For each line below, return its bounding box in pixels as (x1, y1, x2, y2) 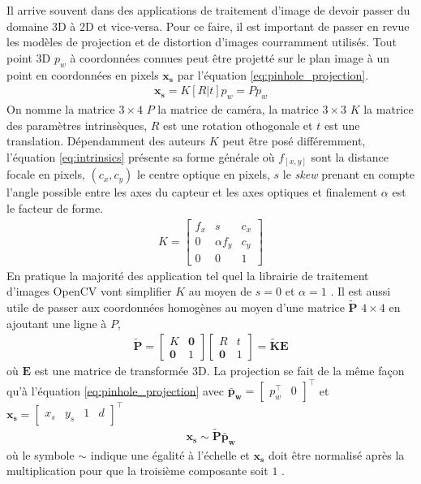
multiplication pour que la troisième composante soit (6, 462, 268, 479)
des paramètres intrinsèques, (6, 116, 148, 133)
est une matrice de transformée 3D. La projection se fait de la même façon (34, 362, 405, 379)
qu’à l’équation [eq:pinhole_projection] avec (6, 382, 225, 399)
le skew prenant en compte (282, 166, 415, 183)
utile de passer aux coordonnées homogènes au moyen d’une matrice (6, 298, 345, 315)
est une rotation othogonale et (163, 116, 313, 133)
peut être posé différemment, (222, 132, 366, 149)
